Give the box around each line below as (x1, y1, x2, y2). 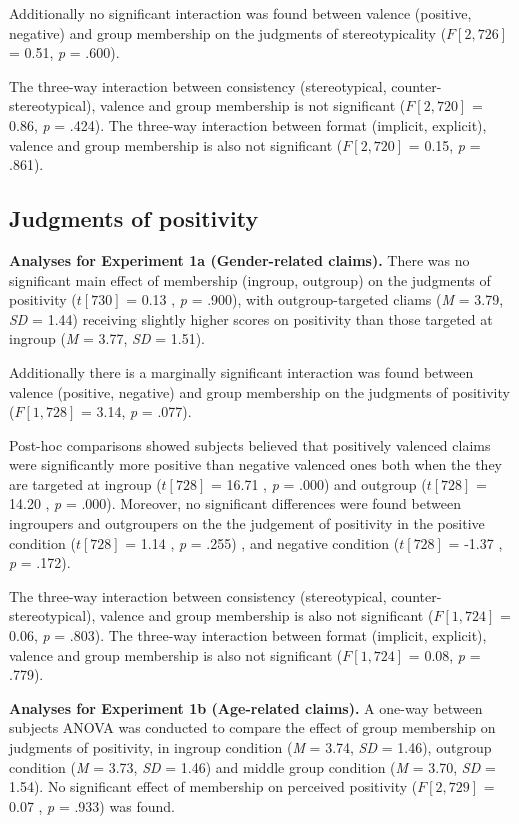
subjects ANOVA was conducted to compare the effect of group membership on (9, 717, 496, 738)
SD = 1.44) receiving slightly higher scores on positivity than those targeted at (9, 308, 493, 329)
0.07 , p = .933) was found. (9, 795, 175, 816)
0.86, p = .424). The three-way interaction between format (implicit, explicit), (9, 114, 487, 135)
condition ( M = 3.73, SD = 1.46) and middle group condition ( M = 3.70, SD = (9, 756, 496, 777)
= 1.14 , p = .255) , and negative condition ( (125, 532, 400, 553)
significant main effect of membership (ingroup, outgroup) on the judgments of (9, 269, 491, 290)
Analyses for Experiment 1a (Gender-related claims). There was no (9, 249, 470, 270)
